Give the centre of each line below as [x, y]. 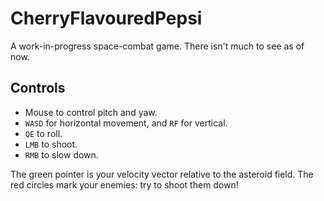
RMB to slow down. [61, 154]
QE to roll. [43, 133]
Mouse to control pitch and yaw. [91, 112]
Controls [38, 88]
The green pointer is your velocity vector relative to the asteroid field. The [162, 174]
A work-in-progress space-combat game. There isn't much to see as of [157, 46]
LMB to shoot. [51, 144]
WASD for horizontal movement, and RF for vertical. [126, 123]
